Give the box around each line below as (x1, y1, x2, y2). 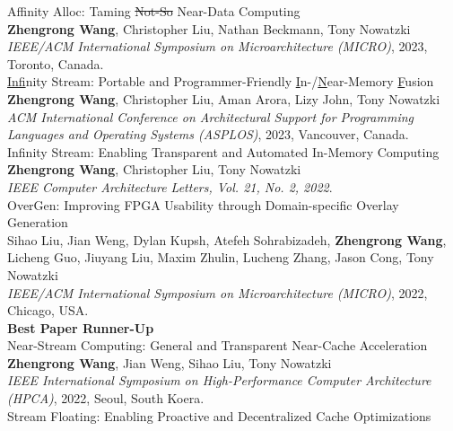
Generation (7, 213, 68, 232)
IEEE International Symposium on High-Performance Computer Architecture (7, 371, 431, 390)
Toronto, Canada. (7, 54, 104, 73)
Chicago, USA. (7, 301, 89, 320)
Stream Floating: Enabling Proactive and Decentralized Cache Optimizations (7, 406, 431, 425)
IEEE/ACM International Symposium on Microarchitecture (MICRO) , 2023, (7, 37, 428, 56)
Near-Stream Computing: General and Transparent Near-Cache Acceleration (7, 336, 428, 355)
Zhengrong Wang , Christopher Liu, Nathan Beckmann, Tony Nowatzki (7, 19, 411, 38)
